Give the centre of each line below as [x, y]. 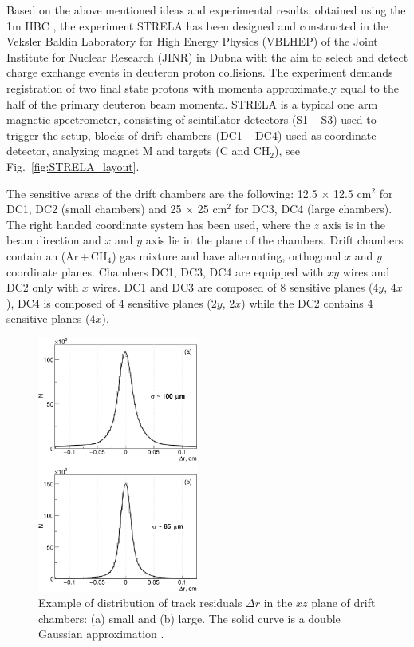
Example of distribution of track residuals [140, 603]
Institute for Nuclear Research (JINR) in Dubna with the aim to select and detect [207, 56]
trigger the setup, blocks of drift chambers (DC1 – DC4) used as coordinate [191, 135]
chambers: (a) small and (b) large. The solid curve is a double [189, 618]
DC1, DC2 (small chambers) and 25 [94, 209]
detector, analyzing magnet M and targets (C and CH [138, 151]
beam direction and [54, 240]
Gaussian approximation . [101, 634]
